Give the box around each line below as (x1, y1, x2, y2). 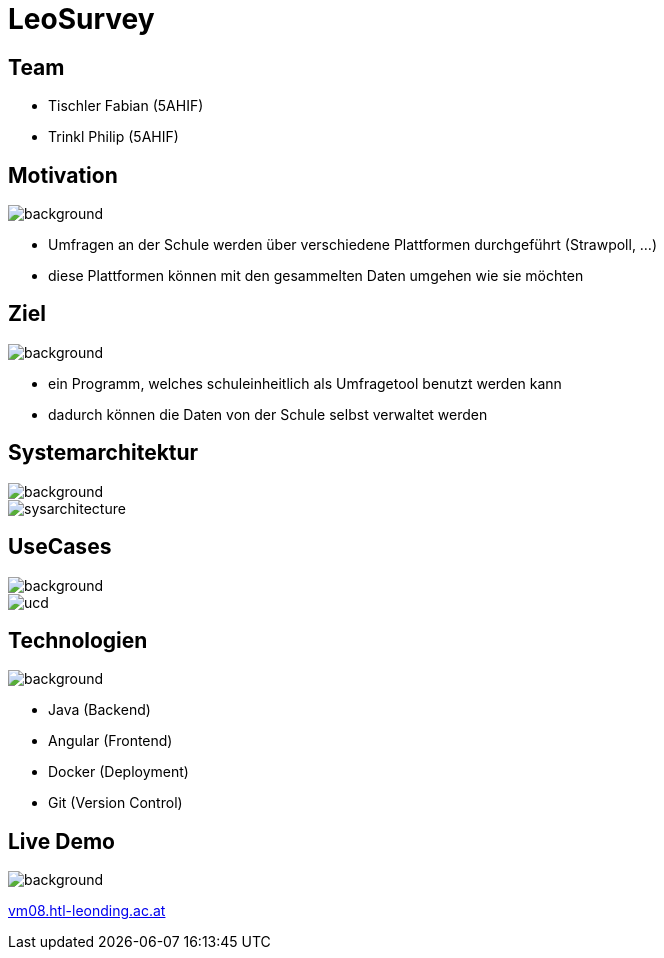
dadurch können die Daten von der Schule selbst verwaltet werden (48, 405, 488, 423)
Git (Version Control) (48, 794, 183, 812)
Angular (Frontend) (48, 732, 173, 750)
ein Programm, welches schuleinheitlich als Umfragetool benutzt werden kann (48, 374, 562, 392)
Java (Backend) (48, 701, 151, 719)
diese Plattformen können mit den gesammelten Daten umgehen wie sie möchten (48, 267, 584, 285)
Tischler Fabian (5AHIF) (48, 97, 204, 115)
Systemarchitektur (8, 440, 199, 466)
